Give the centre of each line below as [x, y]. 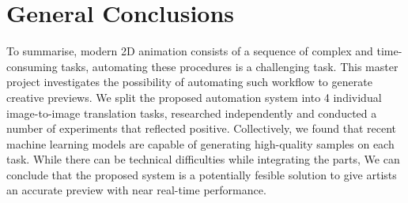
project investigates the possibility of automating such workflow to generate [189, 82]
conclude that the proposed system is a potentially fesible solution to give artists [202, 174]
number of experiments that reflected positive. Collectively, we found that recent [202, 128]
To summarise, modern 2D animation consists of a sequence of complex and [190, 51]
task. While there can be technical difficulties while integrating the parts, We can [203, 159]
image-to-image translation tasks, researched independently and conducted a [192, 113]
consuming [32, 66]
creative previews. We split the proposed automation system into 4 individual [194, 97]
